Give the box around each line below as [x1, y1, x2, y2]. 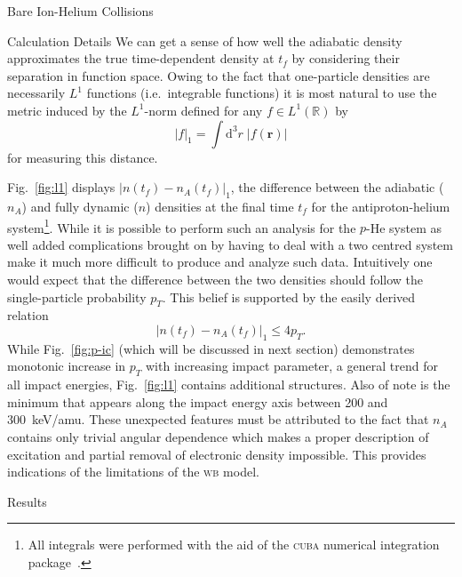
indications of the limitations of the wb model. [7, 462, 259, 481]
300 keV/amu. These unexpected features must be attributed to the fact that [7, 410, 429, 429]
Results [7, 492, 47, 510]
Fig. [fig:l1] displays [7, 178, 115, 196]
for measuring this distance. [7, 148, 158, 166]
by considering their [291, 49, 400, 68]
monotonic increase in [7, 357, 126, 375]
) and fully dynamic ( [21, 196, 139, 215]
